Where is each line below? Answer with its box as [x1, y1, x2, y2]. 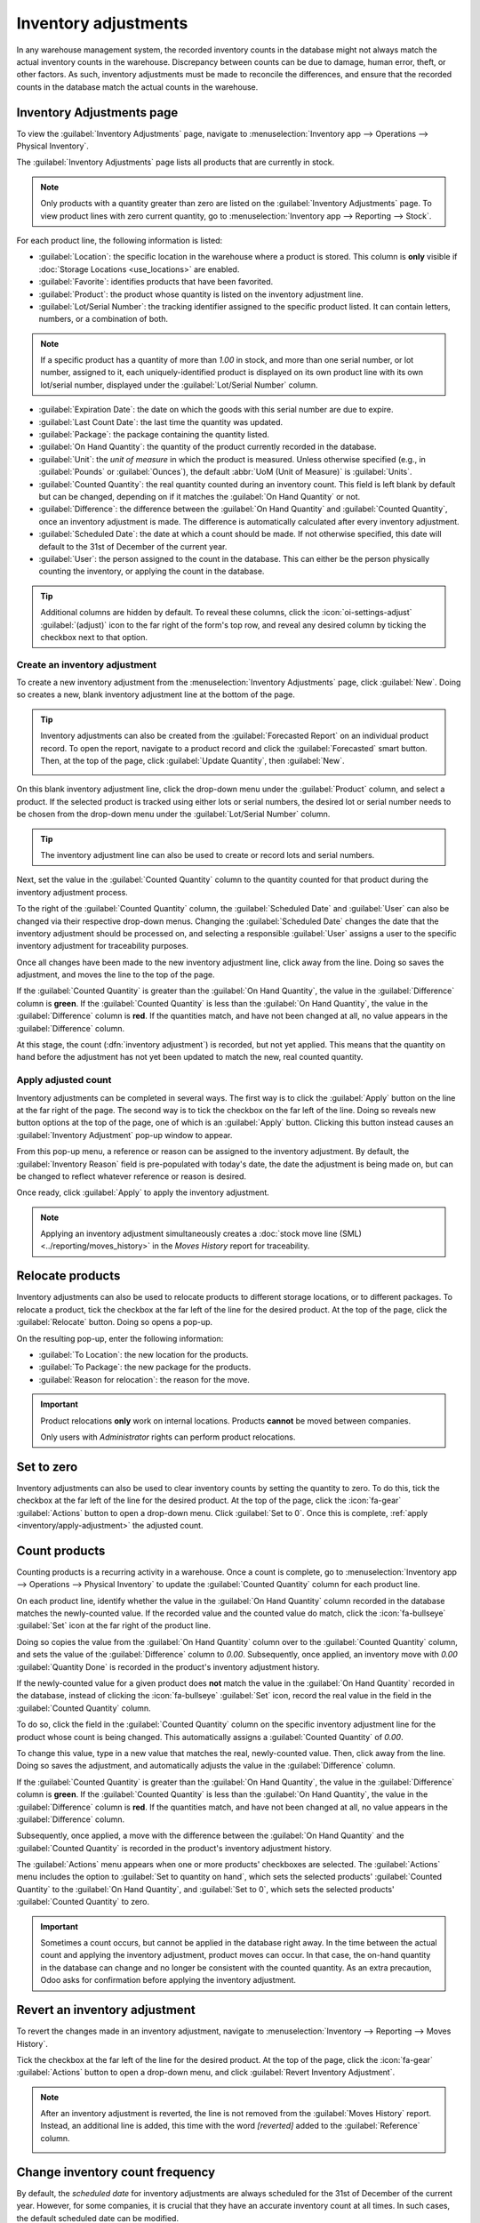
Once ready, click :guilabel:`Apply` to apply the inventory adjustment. [16, 1187, 270, 1198]
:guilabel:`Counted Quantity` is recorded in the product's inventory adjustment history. [16, 1842, 332, 1853]
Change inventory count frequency [16, 2164, 216, 2179]
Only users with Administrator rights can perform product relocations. [40, 1432, 296, 1442]
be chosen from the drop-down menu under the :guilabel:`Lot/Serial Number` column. [16, 809, 331, 820]
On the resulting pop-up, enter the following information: [16, 1333, 224, 1344]
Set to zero [16, 1459, 78, 1474]
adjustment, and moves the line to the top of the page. [16, 969, 215, 980]
